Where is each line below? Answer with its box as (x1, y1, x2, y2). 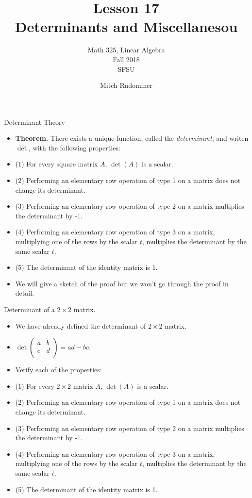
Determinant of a (4, 304, 55, 314)
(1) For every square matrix (15, 159, 98, 169)
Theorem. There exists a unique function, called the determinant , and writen (15, 133, 249, 143)
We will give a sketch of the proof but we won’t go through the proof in (15, 278, 229, 288)
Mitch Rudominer (100, 80, 152, 90)
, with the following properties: (29, 142, 120, 152)
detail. (15, 288, 34, 298)
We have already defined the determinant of (15, 320, 146, 331)
